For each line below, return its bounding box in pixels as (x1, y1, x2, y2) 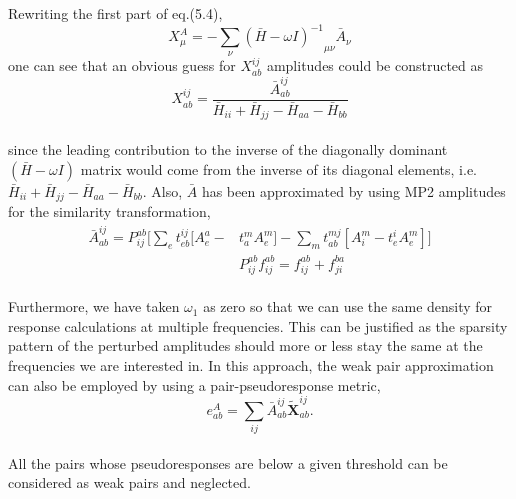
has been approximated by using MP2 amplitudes (201, 180, 506, 201)
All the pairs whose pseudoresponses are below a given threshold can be (8, 452, 448, 473)
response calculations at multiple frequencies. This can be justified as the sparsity (8, 315, 508, 336)
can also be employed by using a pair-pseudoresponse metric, (8, 374, 381, 395)
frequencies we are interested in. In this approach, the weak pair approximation (8, 355, 494, 375)
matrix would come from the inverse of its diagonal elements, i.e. (80, 158, 477, 179)
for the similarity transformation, (8, 201, 211, 222)
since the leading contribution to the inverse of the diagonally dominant (8, 138, 448, 159)
